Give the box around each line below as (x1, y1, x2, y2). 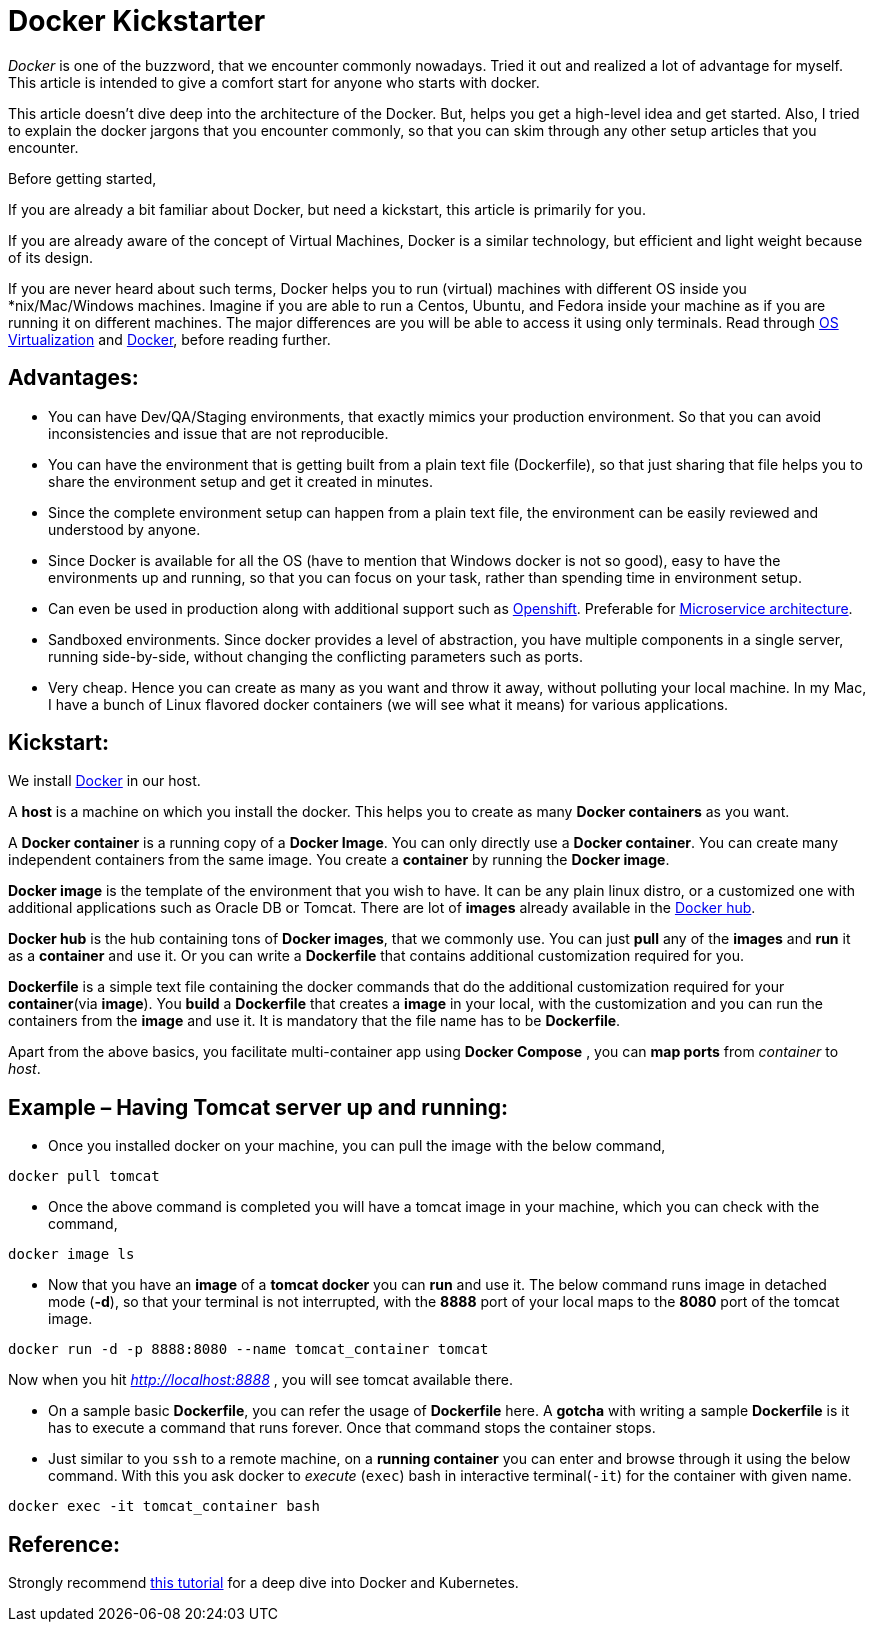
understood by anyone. (48, 520, 201, 538)
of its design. (8, 248, 94, 266)
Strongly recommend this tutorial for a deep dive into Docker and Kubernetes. (8, 1574, 519, 1592)
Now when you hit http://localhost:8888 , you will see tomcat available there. (8, 1371, 514, 1389)
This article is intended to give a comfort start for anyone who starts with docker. (8, 73, 540, 91)
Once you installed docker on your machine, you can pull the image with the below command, (48, 1137, 666, 1155)
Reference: (8, 1531, 120, 1557)
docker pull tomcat (8, 1168, 160, 1185)
